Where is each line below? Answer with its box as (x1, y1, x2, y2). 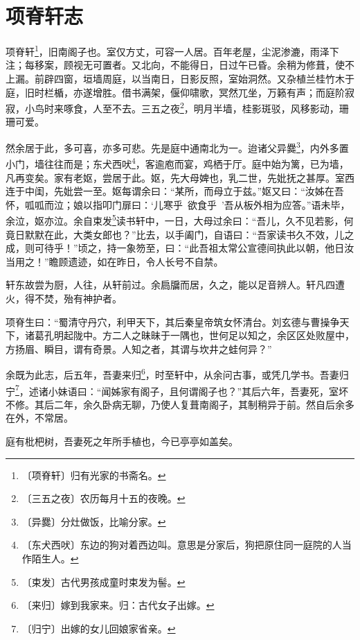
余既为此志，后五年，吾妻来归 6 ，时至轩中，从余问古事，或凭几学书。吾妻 (6, 365, 339, 381)
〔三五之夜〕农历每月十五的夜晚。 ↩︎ (21, 491, 186, 505)
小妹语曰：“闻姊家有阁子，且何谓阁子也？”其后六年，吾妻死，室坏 (48, 383, 349, 398)
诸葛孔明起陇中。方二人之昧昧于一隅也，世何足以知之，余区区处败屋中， (24, 328, 354, 343)
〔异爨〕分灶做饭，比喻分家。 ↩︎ (21, 514, 166, 528)
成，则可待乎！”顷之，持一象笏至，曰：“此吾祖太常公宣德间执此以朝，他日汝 (6, 241, 354, 255)
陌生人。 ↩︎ (31, 551, 79, 565)
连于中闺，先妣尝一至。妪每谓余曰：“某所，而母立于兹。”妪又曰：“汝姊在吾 (6, 184, 344, 198)
